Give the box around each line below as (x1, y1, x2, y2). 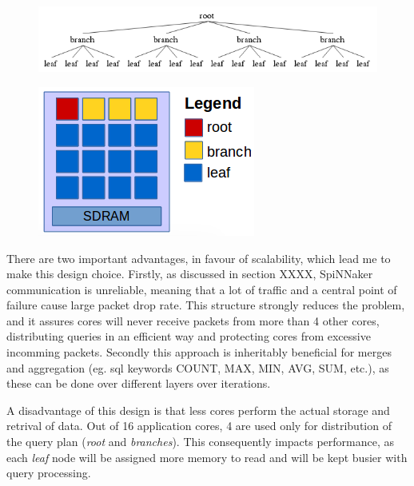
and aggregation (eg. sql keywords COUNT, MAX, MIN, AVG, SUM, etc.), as (6, 359, 389, 376)
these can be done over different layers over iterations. (6, 375, 271, 392)
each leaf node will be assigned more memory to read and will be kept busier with (6, 448, 408, 465)
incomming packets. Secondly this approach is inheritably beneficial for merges (6, 344, 392, 361)
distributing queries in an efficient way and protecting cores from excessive (6, 328, 371, 345)
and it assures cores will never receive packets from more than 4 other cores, (6, 312, 380, 329)
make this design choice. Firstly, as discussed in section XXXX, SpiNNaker (6, 265, 373, 282)
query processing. (6, 464, 91, 481)
